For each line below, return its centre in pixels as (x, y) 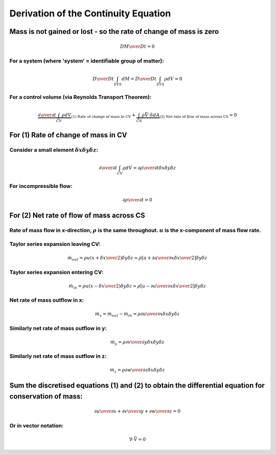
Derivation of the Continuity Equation (90, 13)
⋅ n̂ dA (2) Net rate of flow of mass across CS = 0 (193, 116)
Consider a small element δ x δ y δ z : (54, 150)
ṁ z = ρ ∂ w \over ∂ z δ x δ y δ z (137, 370)
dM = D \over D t (139, 79)
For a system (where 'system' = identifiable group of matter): (87, 60)
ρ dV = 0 (173, 79)
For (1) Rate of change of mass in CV (68, 135)
